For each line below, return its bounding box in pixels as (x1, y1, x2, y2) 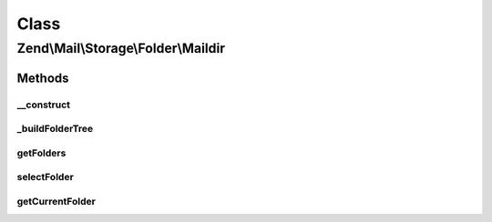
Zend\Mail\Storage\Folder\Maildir (16, 40, 226, 56)
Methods (16, 70, 69, 86)
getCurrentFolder (16, 195, 96, 207)
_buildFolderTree (16, 123, 94, 136)
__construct (16, 98, 71, 111)
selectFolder (16, 171, 75, 184)
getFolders (16, 146, 67, 159)
